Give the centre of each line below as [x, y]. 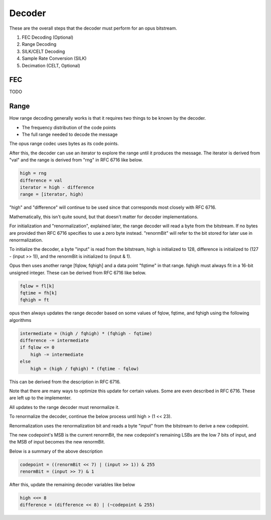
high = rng [33, 173]
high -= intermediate [57, 354]
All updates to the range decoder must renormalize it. [64, 407]
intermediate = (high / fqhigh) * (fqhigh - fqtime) [86, 333]
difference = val [41, 180]
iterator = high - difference [57, 188]
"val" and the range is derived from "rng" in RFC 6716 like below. [76, 160]
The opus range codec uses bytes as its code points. [64, 144]
